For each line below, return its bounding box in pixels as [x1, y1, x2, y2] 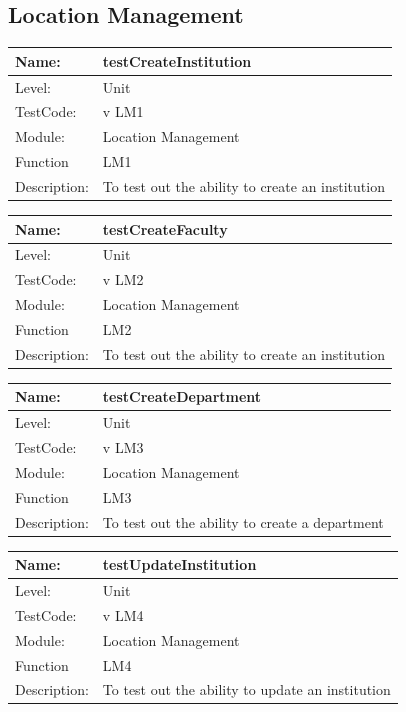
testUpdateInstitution [102, 554, 257, 575]
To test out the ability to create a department [102, 511, 384, 532]
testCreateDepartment [102, 386, 262, 407]
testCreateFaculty [102, 218, 228, 239]
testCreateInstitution [102, 50, 252, 71]
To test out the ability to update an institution [102, 679, 391, 700]
